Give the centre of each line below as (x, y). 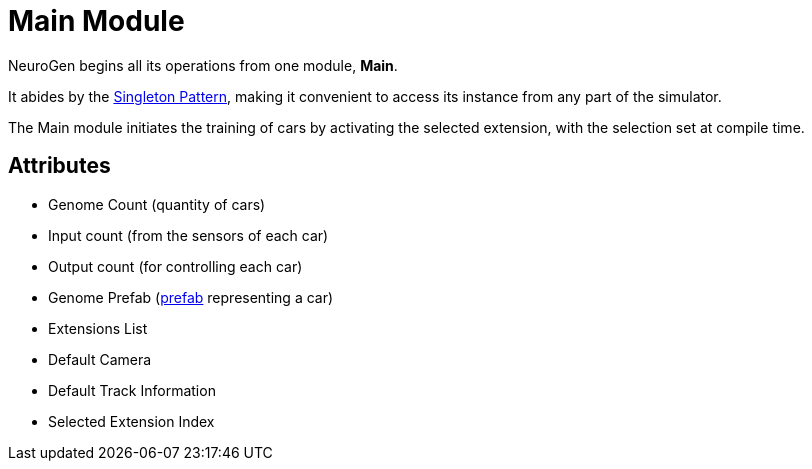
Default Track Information (132, 390)
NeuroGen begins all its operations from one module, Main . (203, 65)
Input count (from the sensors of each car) (188, 235)
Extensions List (98, 328)
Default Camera (100, 359)
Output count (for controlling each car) (175, 266)
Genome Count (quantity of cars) (157, 204)
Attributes (59, 166)
